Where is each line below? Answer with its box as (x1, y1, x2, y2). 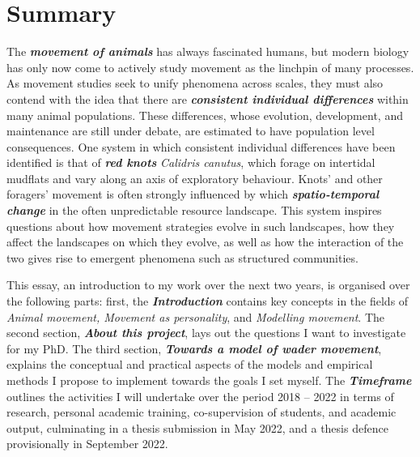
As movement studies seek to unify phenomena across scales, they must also (6, 75, 384, 92)
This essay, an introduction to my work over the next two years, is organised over (6, 276, 410, 293)
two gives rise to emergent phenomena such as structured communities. (6, 249, 358, 266)
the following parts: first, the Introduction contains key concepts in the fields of (6, 293, 409, 310)
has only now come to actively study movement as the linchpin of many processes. (6, 58, 414, 75)
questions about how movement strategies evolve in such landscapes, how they (6, 217, 395, 234)
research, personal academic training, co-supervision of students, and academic (6, 404, 397, 421)
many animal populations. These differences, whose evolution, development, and (6, 106, 403, 123)
